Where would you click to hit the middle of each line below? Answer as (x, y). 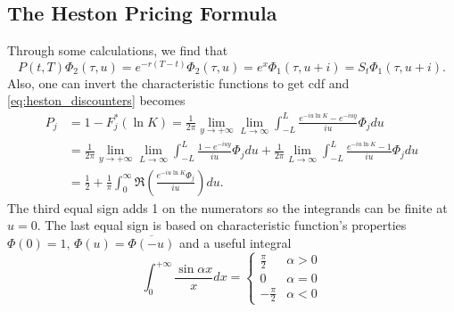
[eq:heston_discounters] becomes (96, 100)
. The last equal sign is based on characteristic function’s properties (222, 225)
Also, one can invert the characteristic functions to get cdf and (178, 82)
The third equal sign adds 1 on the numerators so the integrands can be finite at (227, 207)
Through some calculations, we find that (118, 50)
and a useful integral (235, 242)
